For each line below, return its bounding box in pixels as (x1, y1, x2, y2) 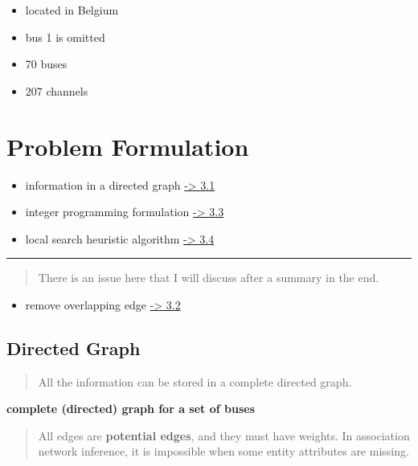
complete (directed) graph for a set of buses (6, 400, 256, 417)
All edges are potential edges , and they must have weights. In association (38, 427, 410, 444)
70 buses (25, 55, 68, 72)
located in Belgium (25, 2, 119, 18)
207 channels (25, 82, 88, 99)
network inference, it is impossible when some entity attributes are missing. (38, 443, 409, 460)
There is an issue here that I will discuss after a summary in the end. (38, 269, 379, 286)
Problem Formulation (6, 129, 249, 162)
